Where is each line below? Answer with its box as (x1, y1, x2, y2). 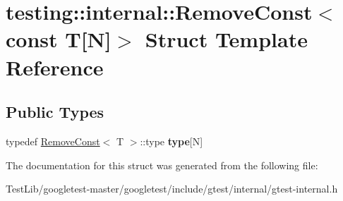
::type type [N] (140, 133, 203, 148)
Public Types (6, 101, 104, 123)
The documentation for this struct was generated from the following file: (6, 157, 318, 172)
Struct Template (145, 25, 308, 54)
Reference (6, 52, 104, 81)
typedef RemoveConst (6, 133, 100, 148)
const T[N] (6, 25, 112, 54)
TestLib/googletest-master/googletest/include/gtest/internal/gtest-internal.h (6, 181, 338, 196)
